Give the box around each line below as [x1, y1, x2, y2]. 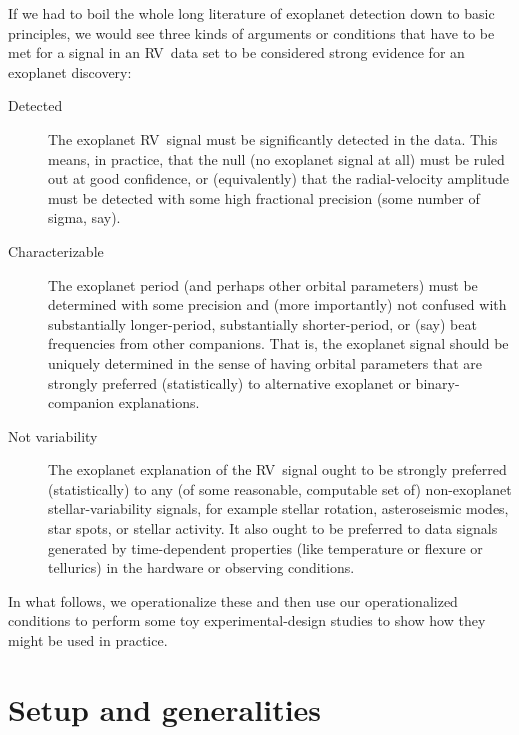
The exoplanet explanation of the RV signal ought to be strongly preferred [48, 459, 507, 480]
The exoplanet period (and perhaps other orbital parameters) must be [48, 274, 478, 295]
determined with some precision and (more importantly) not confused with [48, 294, 507, 315]
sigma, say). [48, 207, 121, 228]
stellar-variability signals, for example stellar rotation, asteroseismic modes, [48, 498, 509, 519]
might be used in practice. [8, 630, 168, 651]
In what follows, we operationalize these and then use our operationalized [8, 590, 458, 611]
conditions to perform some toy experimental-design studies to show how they [8, 610, 486, 631]
